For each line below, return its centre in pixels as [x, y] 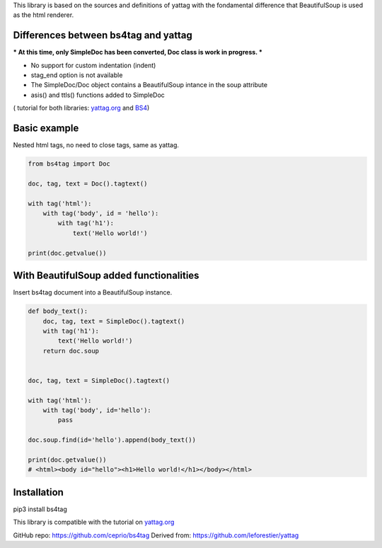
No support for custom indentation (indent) [93, 65]
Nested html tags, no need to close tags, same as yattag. [96, 145]
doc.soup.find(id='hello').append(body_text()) [112, 440]
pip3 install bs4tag [40, 509]
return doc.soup [71, 351]
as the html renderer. [44, 15]
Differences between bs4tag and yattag [103, 35]
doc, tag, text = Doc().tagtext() [88, 183]
